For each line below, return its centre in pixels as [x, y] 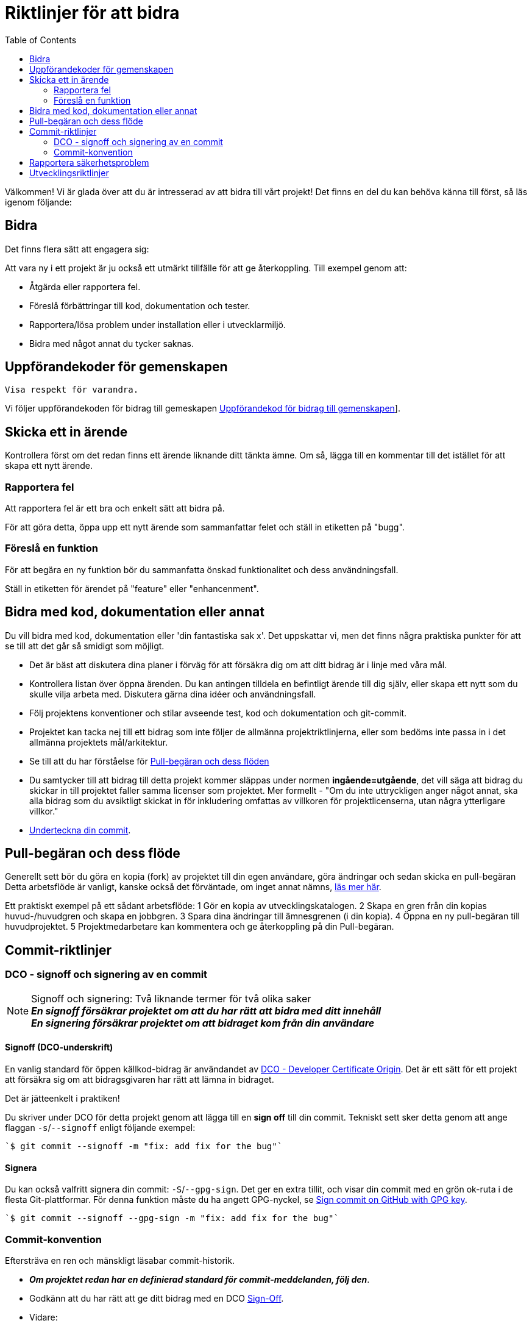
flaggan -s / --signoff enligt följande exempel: [100, 1127]
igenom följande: [38, 202]
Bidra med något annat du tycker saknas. [112, 343]
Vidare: [44, 1317]
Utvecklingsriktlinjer [69, 173]
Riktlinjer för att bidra [92, 13]
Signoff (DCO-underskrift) [59, 1047]
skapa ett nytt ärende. [49, 466]
